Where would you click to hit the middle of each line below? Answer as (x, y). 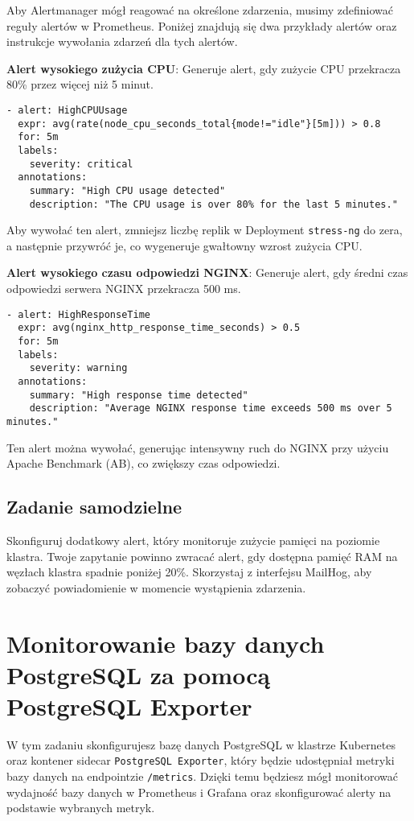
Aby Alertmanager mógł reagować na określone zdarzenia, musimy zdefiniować (200, 10)
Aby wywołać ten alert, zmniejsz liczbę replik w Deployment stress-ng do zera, (205, 230)
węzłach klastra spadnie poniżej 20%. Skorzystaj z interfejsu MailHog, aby (189, 572)
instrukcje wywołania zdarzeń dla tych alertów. (122, 41)
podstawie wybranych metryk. (81, 808)
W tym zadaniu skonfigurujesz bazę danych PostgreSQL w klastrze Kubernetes (201, 744)
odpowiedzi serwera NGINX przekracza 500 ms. (124, 289)
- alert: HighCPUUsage (67, 110)
